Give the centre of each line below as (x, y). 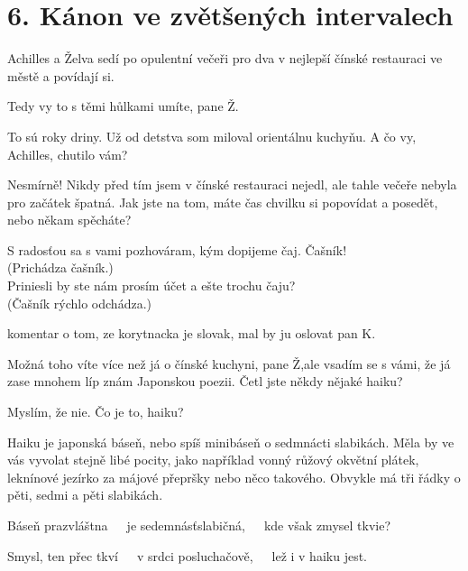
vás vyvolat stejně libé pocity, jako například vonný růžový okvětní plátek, (213, 460)
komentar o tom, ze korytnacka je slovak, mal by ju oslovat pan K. (192, 333)
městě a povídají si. (61, 75)
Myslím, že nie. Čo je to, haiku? (96, 412)
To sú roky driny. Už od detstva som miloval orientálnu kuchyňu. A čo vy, (212, 136)
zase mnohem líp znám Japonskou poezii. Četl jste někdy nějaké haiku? (205, 381)
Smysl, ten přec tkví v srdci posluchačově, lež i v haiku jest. (187, 555)
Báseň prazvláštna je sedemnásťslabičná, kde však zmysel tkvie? (199, 525)
